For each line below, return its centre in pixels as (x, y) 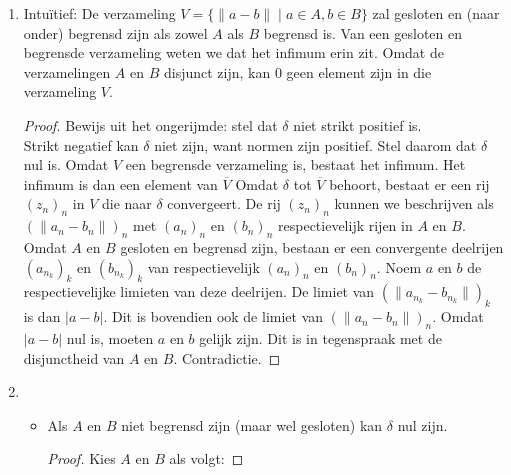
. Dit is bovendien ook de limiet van (213, 316)
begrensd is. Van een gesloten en (362, 32)
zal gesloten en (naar (436, 13)
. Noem (399, 266)
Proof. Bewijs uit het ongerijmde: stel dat (150, 124)
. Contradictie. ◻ (227, 357)
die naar (126, 203)
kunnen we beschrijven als (414, 203)
